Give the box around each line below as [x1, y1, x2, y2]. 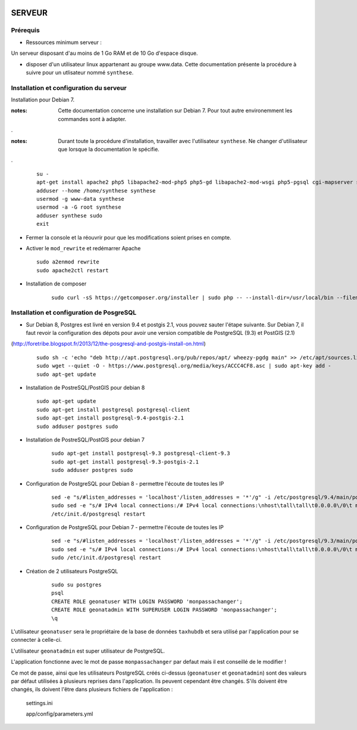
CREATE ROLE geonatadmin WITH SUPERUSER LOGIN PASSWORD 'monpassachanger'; [51, 607, 277, 613]
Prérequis [11, 26, 40, 35]
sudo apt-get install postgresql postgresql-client [36, 406, 190, 413]
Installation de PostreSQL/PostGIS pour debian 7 [26, 436, 145, 443]
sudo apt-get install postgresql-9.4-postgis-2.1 [36, 415, 184, 421]
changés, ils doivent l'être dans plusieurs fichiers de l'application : [11, 686, 173, 693]
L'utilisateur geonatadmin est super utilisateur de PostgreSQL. [11, 647, 165, 654]
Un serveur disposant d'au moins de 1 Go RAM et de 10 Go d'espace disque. [11, 49, 198, 57]
